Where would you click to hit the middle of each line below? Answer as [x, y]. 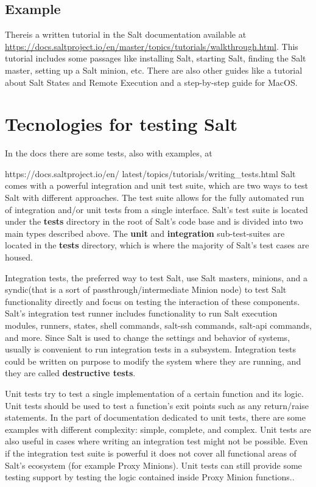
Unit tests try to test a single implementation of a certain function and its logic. [154, 393]
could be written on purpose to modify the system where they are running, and [153, 361]
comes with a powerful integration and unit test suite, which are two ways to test [156, 185]
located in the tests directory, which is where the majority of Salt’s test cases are [157, 245]
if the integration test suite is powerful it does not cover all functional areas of [151, 453]
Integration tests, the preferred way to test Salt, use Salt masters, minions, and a [156, 277]
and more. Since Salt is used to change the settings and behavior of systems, [148, 337]
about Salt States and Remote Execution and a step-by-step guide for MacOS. [151, 82]
